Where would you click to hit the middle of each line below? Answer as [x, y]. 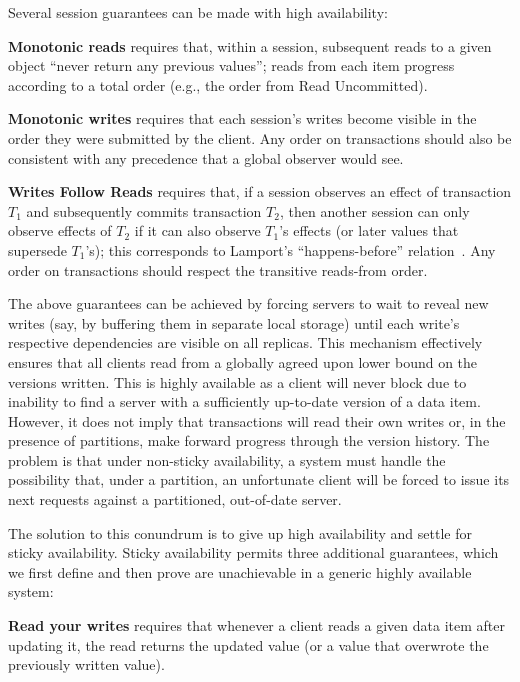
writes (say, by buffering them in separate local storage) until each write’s [234, 322]
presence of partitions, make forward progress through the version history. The [249, 440]
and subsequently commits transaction [144, 210]
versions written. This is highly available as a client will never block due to [237, 381]
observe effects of [60, 230]
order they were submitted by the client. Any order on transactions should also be [260, 137]
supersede [37, 249]
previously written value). [86, 664]
